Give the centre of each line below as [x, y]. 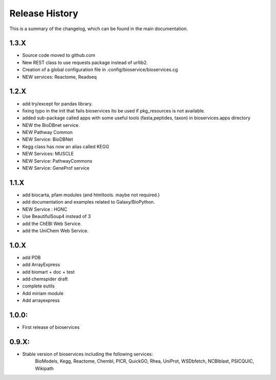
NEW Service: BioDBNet [48, 139]
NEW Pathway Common [48, 132]
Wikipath [44, 368]
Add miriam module [43, 293]
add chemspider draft [45, 279]
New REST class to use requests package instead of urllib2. [85, 62]
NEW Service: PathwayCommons [57, 161]
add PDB [31, 257]
